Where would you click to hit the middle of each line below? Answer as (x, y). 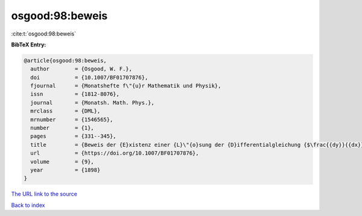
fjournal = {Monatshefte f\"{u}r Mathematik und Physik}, (126, 86)
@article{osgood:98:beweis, (65, 60)
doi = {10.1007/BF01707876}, (89, 77)
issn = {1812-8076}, (75, 94)
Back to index (28, 205)
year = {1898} (65, 170)
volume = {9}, (62, 162)
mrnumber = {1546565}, (72, 119)
